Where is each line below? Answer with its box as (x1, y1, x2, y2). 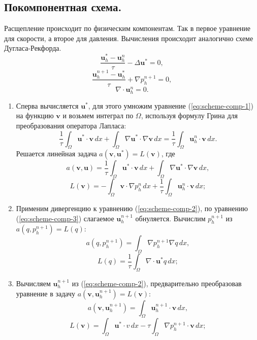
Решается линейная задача (16, 148, 97, 159)
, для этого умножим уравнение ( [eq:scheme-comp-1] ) (88, 100, 253, 111)
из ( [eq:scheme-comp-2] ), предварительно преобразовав (72, 278, 242, 288)
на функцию (16, 110, 54, 121)
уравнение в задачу (16, 288, 76, 298)
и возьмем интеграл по (62, 110, 134, 121)
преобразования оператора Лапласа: (16, 120, 126, 130)
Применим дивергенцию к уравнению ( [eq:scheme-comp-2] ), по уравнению (16, 202, 248, 213)
